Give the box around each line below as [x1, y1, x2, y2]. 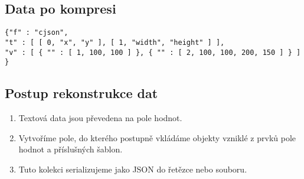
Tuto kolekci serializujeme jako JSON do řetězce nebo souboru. [18, 162, 247, 175]
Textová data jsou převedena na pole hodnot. [18, 112, 182, 124]
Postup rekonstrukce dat [5, 84, 158, 102]
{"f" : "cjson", [5, 28, 68, 37]
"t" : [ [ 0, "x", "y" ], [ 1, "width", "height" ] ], [5, 38, 225, 47]
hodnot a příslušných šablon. [18, 143, 123, 155]
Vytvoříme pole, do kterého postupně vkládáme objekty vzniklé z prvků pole [18, 131, 296, 144]
